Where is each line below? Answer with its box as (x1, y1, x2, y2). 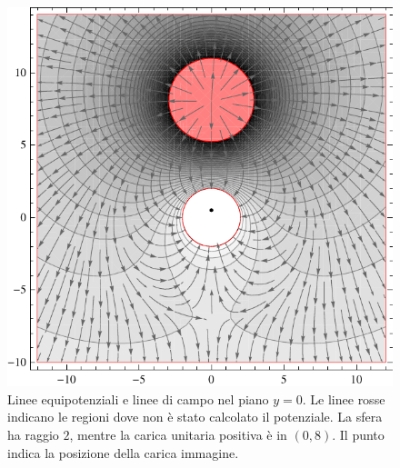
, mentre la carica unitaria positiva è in (69, 424, 287, 443)
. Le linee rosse (302, 389, 385, 408)
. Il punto (332, 424, 385, 443)
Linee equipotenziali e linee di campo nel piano (7, 389, 269, 408)
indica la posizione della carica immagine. (7, 443, 239, 462)
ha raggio (7, 424, 59, 443)
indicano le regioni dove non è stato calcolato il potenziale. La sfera (7, 407, 383, 426)
